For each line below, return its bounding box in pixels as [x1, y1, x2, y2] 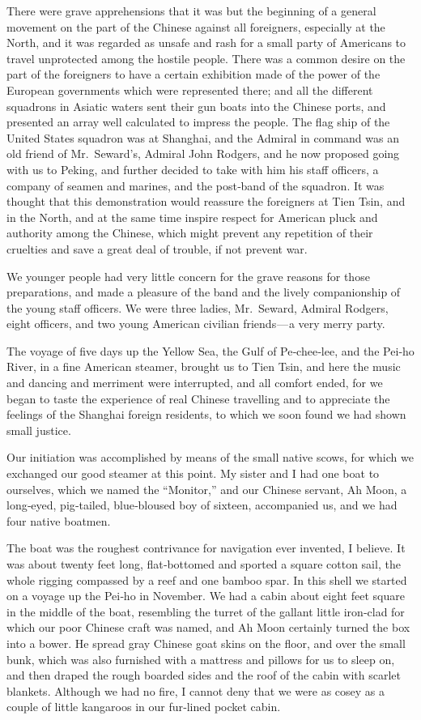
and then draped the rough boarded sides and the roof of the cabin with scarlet [6, 667, 401, 684]
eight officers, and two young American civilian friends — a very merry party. [6, 315, 385, 332]
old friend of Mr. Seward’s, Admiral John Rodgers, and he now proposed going [6, 145, 400, 162]
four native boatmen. [6, 512, 111, 529]
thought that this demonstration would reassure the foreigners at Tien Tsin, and [6, 193, 406, 210]
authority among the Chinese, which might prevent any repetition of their [6, 224, 373, 241]
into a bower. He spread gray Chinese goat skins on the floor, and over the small [6, 634, 406, 651]
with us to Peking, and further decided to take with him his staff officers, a [6, 160, 379, 177]
